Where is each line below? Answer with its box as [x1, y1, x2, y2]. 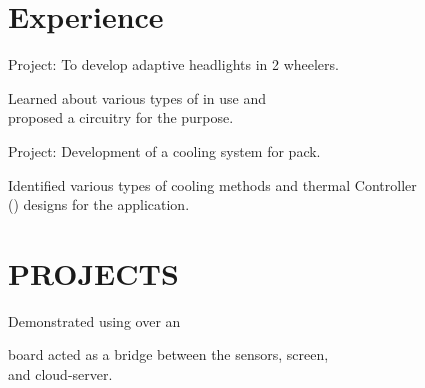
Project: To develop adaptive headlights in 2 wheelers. [8, 54, 339, 75]
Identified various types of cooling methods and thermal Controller [8, 174, 417, 195]
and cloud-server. [8, 364, 113, 384]
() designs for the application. [8, 194, 190, 215]
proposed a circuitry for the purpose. [8, 107, 234, 128]
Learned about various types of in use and [8, 87, 266, 108]
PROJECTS [8, 252, 179, 293]
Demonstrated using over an [8, 310, 181, 331]
